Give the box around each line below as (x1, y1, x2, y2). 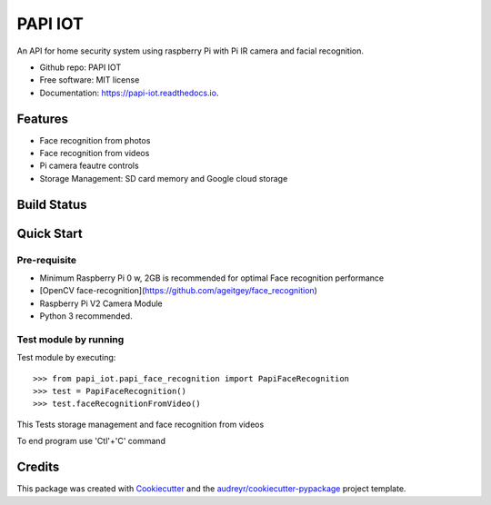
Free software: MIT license (39, 74, 140, 85)
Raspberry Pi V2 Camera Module (39, 298, 163, 309)
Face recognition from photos (39, 134, 151, 145)
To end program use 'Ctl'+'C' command (16, 436, 165, 447)
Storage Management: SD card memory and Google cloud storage (39, 173, 288, 183)
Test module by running (16, 332, 125, 345)
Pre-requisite (16, 253, 77, 266)
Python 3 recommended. (39, 311, 133, 322)
